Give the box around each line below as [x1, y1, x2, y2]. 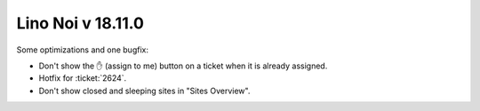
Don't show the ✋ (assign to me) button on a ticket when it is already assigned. [38, 60, 328, 71]
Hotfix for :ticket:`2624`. [38, 73, 127, 83]
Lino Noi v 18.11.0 [16, 13, 144, 33]
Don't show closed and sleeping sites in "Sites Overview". [38, 85, 251, 96]
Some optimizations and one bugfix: [16, 44, 148, 55]
